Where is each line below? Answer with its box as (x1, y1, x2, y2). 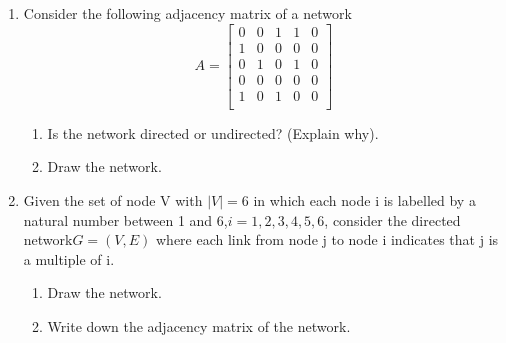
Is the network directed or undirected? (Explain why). (47, 122, 379, 143)
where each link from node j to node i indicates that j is (156, 229, 499, 250)
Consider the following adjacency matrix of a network (23, 3, 352, 23)
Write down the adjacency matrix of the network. (47, 315, 351, 336)
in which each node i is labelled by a (253, 189, 476, 210)
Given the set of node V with (23, 189, 203, 210)
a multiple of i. (23, 248, 115, 269)
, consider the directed (324, 209, 461, 230)
